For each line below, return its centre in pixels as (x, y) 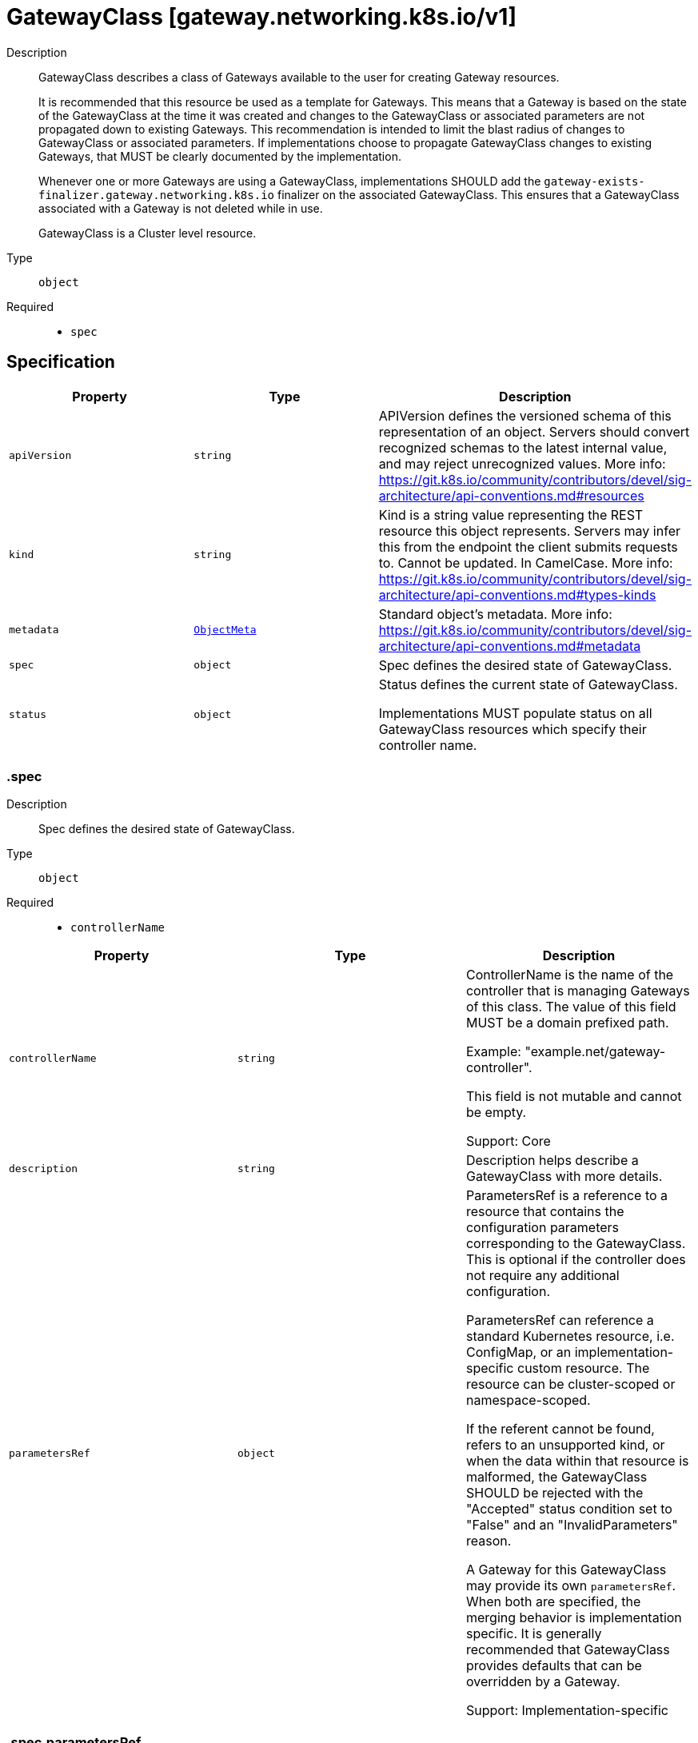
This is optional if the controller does (576, 1260)
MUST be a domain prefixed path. (567, 1023)
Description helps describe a (552, 1161)
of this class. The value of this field (571, 1007)
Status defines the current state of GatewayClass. (528, 684)
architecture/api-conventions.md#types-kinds (517, 594)
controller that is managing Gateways (578, 991)
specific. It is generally (534, 1634)
